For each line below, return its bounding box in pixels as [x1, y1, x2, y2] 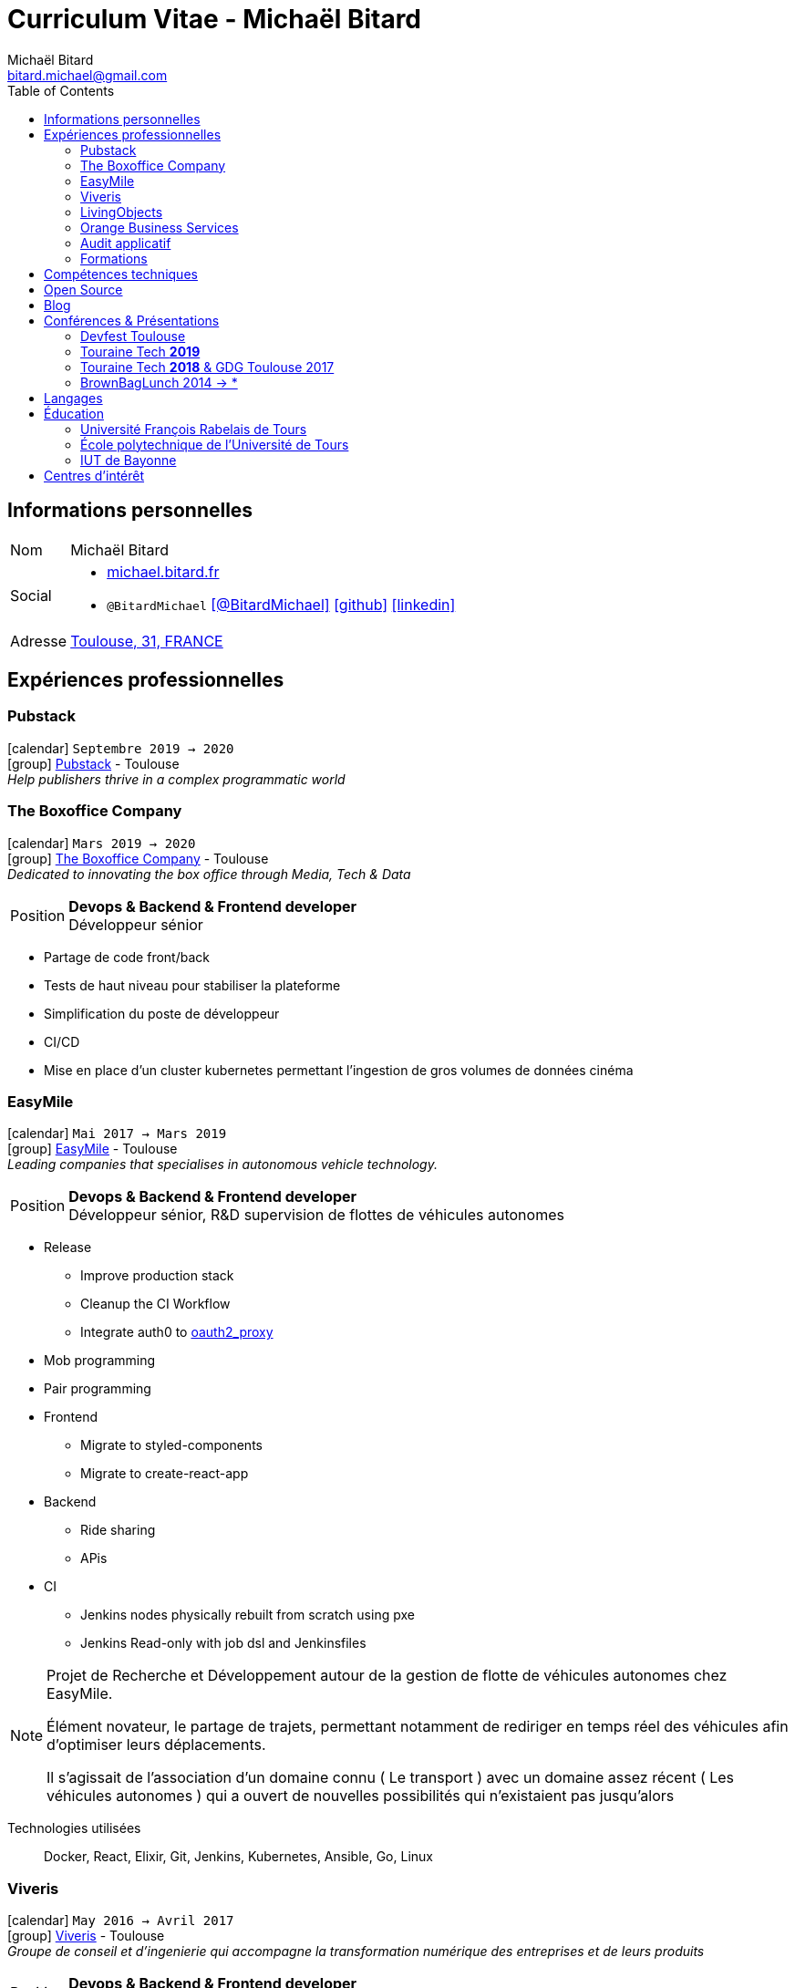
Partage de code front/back [44, 948, 210, 965]
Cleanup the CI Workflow [80, 1296, 231, 1312]
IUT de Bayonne [80, 451, 177, 468]
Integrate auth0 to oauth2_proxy [80, 1324, 274, 1341]
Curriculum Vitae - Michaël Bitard [7, 4, 422, 35]
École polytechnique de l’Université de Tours [80, 436, 349, 452]
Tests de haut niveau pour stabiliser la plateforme [44, 977, 341, 993]
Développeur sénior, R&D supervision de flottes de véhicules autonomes [68, 1206, 564, 1225]
